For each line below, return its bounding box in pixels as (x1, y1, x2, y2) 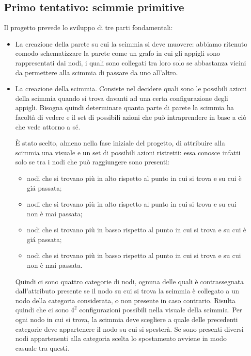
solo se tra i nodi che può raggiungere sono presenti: (15, 157, 170, 167)
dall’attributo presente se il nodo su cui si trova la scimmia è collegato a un (15, 286, 239, 296)
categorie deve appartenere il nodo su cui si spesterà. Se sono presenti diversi (15, 324, 244, 334)
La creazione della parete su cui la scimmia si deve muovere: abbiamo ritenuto (15, 38, 248, 49)
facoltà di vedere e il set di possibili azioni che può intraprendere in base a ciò (15, 112, 247, 122)
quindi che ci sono (15, 305, 69, 315)
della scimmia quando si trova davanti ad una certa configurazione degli (15, 93, 228, 103)
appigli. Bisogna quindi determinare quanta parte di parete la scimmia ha (15, 102, 234, 113)
